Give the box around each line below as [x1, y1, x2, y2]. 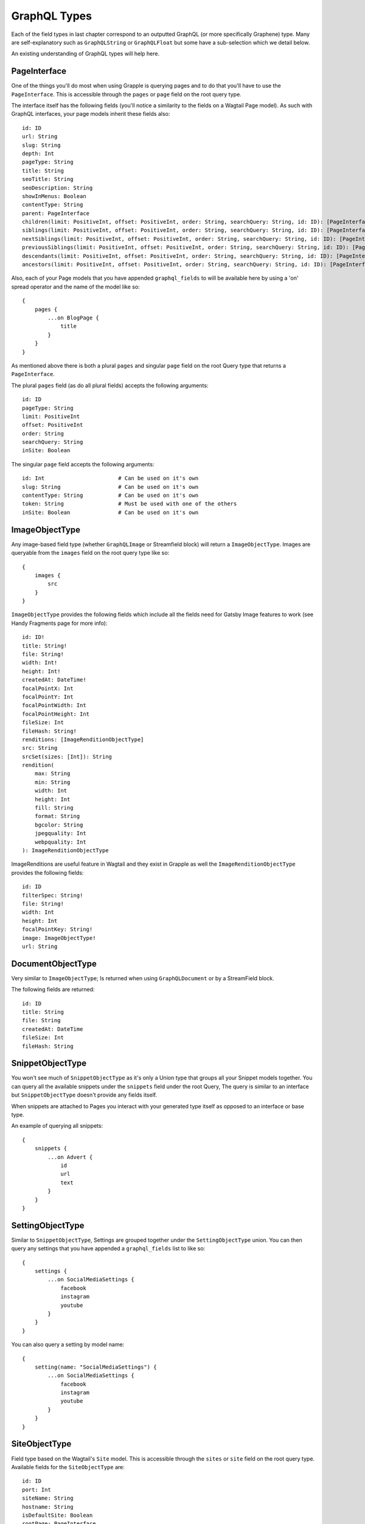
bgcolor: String [34, 821, 83, 828]
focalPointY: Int [22, 693, 74, 700]
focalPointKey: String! [22, 926, 93, 933]
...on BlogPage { [47, 315, 100, 321]
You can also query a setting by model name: [11, 1341, 125, 1348]
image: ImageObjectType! [22, 935, 96, 941]
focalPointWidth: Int [22, 702, 86, 709]
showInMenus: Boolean [22, 193, 86, 199]
